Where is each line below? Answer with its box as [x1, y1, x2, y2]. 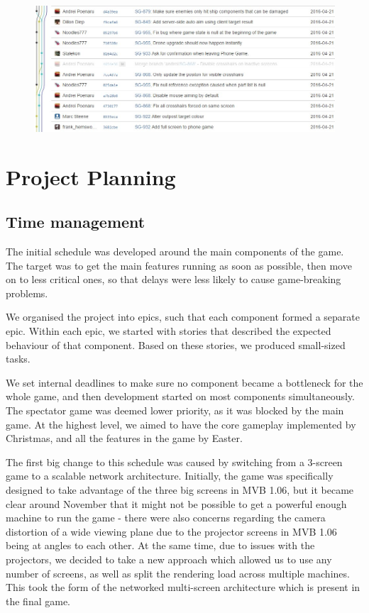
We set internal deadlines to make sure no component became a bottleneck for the [6, 375, 363, 390]
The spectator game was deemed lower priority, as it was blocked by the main [6, 403, 344, 418]
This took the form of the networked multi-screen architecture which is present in [6, 580, 360, 595]
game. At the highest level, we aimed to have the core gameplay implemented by [6, 416, 356, 431]
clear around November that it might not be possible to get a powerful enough [6, 496, 347, 511]
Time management [6, 211, 145, 233]
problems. [6, 285, 48, 300]
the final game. [6, 593, 70, 608]
